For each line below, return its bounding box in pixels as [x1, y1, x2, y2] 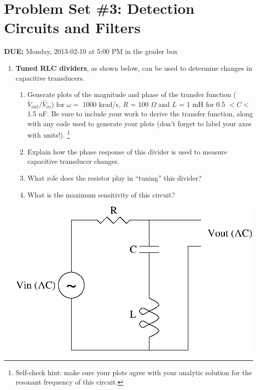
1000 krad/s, [83, 98, 121, 109]
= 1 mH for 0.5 [179, 98, 225, 109]
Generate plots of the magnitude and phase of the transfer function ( [27, 89, 236, 99]
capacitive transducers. [15, 72, 85, 83]
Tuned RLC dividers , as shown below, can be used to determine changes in [15, 62, 253, 73]
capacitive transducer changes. [27, 156, 120, 166]
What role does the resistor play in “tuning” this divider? [27, 172, 202, 183]
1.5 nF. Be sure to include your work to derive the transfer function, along [27, 108, 253, 119]
